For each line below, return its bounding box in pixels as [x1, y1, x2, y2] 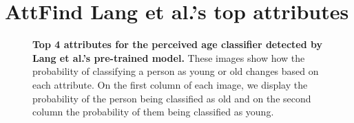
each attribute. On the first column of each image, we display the [32, 77, 308, 91]
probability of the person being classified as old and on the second [32, 91, 311, 105]
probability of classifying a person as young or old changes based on [32, 64, 319, 78]
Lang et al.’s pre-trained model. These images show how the [32, 50, 305, 65]
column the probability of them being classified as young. [32, 104, 274, 119]
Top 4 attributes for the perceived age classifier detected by [32, 37, 322, 52]
